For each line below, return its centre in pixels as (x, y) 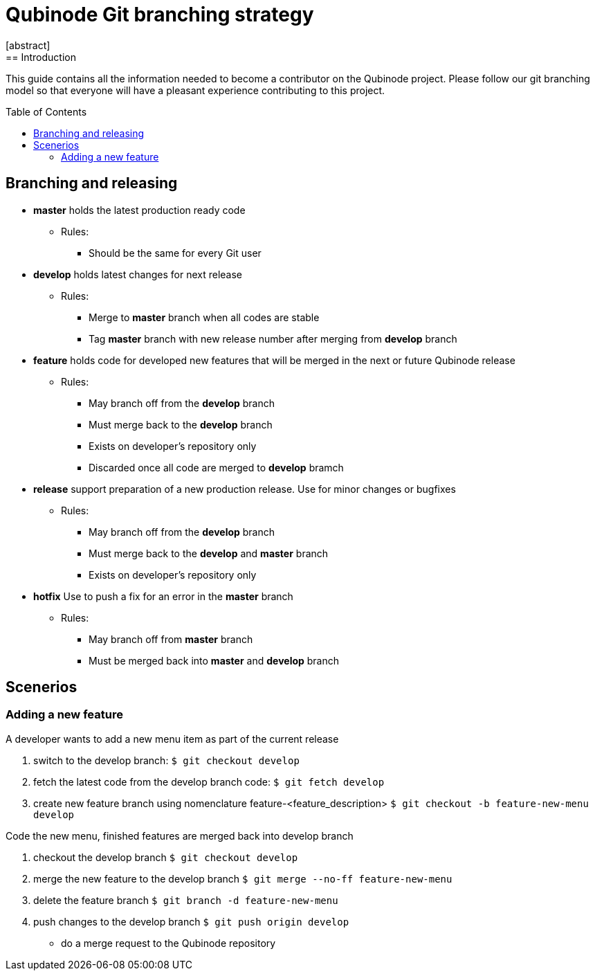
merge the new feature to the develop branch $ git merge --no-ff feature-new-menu (243, 878)
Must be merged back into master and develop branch (214, 660)
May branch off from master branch (171, 639)
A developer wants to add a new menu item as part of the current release (172, 739)
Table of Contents (46, 111)
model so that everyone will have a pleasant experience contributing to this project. (195, 90)
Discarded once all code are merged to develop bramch (216, 467)
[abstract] (28, 45)
